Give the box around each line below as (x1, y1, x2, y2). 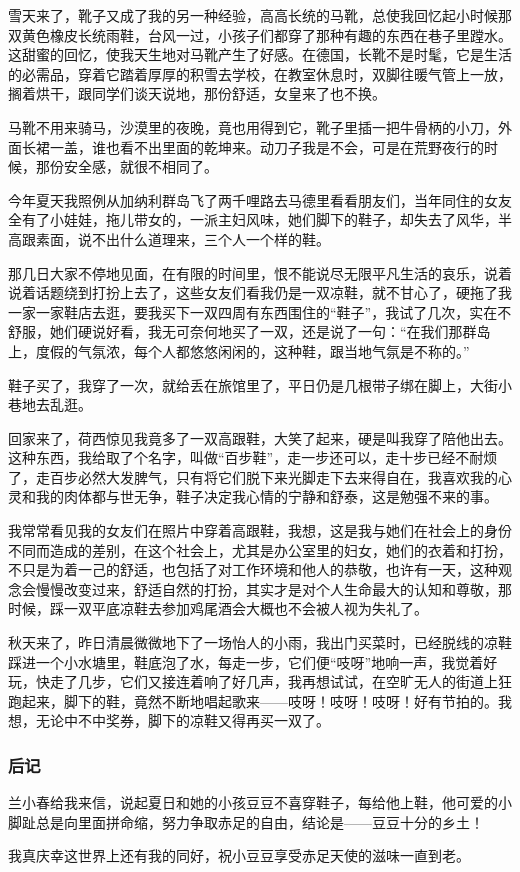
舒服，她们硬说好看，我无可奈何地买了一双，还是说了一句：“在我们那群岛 (8, 321, 491, 342)
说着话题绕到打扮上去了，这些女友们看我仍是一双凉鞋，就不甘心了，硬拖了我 (8, 282, 512, 303)
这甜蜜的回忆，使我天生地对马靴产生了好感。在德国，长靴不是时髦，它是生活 (8, 44, 512, 65)
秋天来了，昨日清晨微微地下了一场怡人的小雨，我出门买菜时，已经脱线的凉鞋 (8, 632, 512, 653)
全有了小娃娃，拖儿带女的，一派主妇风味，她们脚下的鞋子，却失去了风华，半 (8, 209, 512, 230)
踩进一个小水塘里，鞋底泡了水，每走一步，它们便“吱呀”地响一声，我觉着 (8, 651, 484, 672)
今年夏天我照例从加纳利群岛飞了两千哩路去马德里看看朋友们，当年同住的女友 (8, 189, 512, 210)
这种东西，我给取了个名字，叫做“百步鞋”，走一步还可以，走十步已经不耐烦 (8, 447, 498, 468)
